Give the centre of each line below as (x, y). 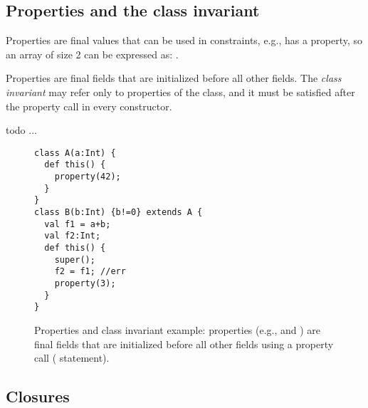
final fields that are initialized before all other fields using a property (184, 344)
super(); (75, 260)
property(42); (88, 177)
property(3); (85, 283)
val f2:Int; (73, 236)
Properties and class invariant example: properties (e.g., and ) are (178, 329)
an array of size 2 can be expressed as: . (92, 54)
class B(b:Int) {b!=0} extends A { (119, 213)
